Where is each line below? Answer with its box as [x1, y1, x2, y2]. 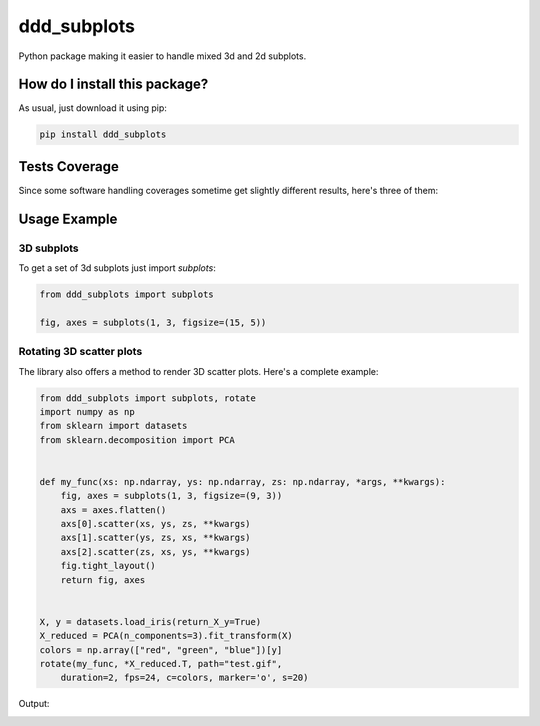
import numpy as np [39, 406, 135, 417]
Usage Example [18, 210, 118, 227]
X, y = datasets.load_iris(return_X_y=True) [39, 616, 262, 627]
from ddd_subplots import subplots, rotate [39, 392, 257, 404]
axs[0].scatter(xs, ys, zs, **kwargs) [60, 518, 251, 530]
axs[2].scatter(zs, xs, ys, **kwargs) [60, 546, 251, 557]
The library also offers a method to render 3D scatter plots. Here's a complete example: [18, 365, 379, 377]
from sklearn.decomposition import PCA [39, 434, 235, 445]
